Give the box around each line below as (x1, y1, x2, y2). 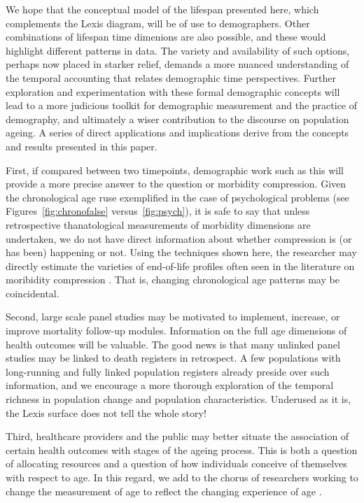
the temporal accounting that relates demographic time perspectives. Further (6, 70, 336, 85)
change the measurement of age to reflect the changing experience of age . (6, 483, 322, 498)
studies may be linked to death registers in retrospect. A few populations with (6, 350, 341, 365)
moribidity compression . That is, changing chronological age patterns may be (6, 272, 339, 287)
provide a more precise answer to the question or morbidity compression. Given (6, 176, 346, 191)
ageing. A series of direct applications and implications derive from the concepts (6, 125, 349, 140)
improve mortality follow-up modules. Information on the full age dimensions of (6, 323, 347, 338)
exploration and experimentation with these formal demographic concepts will (6, 84, 340, 99)
